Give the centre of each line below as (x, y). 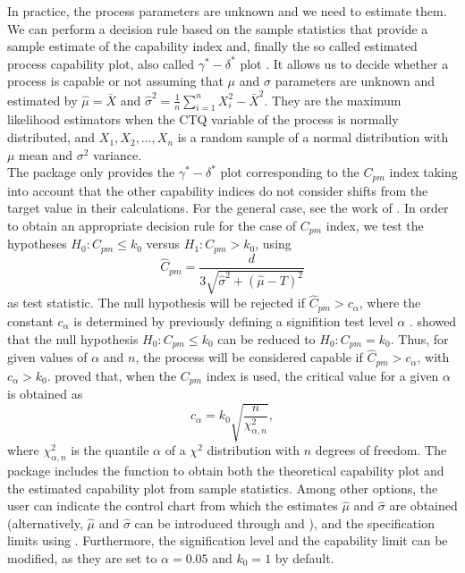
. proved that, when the (112, 375)
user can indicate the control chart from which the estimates (173, 506)
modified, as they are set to (82, 558)
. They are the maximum (333, 100)
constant (30, 320)
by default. (304, 558)
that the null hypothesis (73, 338)
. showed (433, 320)
